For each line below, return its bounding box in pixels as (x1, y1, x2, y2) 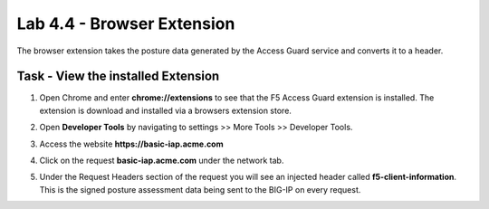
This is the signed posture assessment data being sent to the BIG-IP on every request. (39, 184, 361, 195)
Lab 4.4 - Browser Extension (16, 14, 235, 33)
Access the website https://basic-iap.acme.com (39, 138, 224, 149)
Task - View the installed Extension (16, 69, 220, 84)
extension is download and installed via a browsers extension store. (39, 105, 292, 116)
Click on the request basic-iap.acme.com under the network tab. (39, 155, 284, 166)
